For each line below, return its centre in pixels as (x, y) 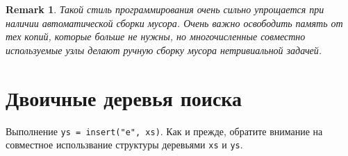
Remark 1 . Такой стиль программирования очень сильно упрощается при (165, 9)
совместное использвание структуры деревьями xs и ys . (124, 145)
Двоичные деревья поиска (124, 97)
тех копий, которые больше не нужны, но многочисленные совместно (156, 36)
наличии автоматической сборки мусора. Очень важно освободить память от (174, 23)
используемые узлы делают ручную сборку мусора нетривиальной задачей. (164, 50)
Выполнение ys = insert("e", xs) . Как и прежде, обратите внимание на (164, 131)
